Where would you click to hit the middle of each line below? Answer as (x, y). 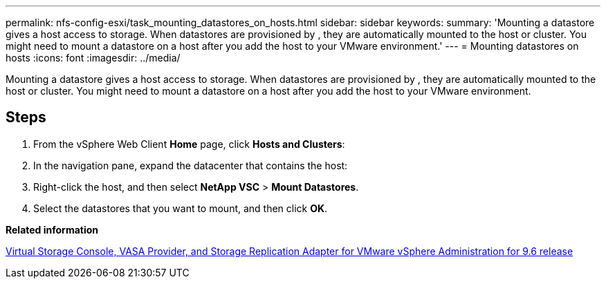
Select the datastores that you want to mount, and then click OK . (181, 208)
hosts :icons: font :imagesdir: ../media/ (93, 58)
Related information (52, 229)
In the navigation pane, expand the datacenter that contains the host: (191, 165)
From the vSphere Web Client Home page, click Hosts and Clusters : (189, 144)
